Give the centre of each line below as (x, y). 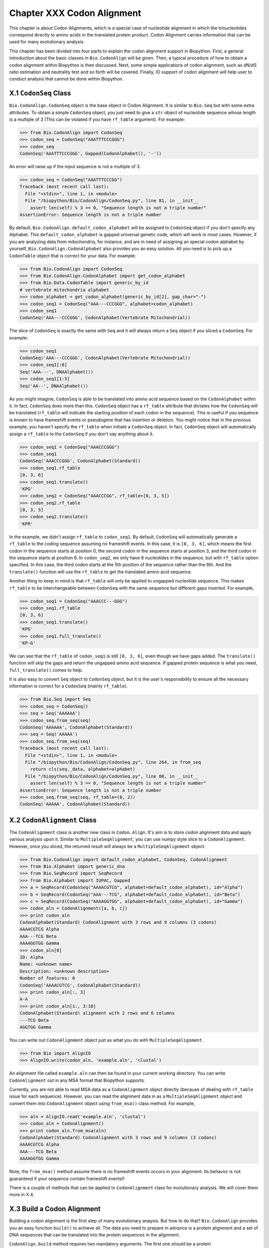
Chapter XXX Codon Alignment (75, 13)
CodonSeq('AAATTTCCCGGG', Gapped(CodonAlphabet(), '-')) (91, 154)
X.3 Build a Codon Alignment (55, 1209)
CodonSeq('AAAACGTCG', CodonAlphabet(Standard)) (80, 985)
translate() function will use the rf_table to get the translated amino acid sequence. (101, 572)
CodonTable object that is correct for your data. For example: (73, 256)
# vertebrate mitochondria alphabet (65, 290)
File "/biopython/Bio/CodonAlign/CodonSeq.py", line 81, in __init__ (112, 201)
